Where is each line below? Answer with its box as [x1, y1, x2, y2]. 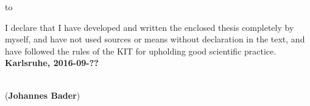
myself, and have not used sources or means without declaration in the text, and [5, 33, 305, 45]
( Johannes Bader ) [5, 88, 80, 101]
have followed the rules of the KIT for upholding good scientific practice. [5, 44, 277, 57]
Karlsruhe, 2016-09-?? [5, 56, 99, 69]
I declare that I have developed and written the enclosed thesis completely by [5, 21, 294, 33]
